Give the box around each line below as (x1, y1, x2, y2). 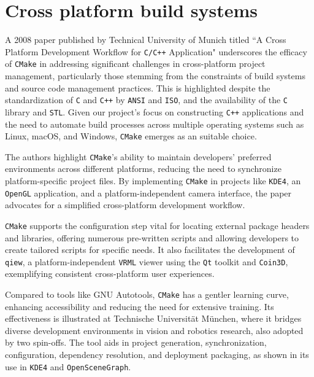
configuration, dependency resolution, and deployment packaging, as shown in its (5, 348, 309, 361)
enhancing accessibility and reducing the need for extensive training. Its (5, 300, 274, 313)
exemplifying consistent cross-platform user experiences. (5, 267, 215, 280)
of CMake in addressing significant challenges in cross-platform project (5, 57, 266, 70)
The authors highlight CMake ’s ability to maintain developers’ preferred (5, 150, 272, 163)
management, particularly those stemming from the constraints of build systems (5, 69, 305, 82)
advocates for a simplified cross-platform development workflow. (5, 198, 245, 211)
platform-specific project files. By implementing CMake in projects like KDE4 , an (5, 174, 301, 187)
